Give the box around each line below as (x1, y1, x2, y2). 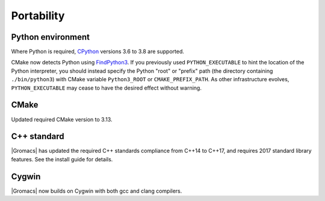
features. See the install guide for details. (11, 155, 113, 162)
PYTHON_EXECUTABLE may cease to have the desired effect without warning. (11, 84, 202, 91)
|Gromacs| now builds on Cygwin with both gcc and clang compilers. (11, 187, 182, 194)
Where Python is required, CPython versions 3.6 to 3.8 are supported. (11, 48, 185, 55)
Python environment (11, 32, 90, 42)
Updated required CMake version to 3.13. (11, 116, 113, 123)
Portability (11, 9, 65, 22)
